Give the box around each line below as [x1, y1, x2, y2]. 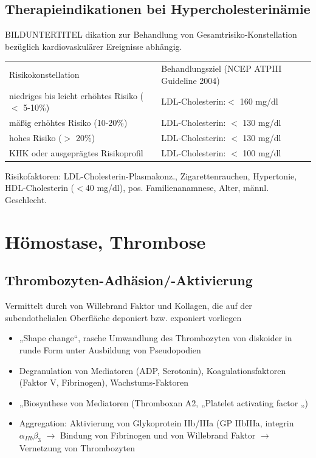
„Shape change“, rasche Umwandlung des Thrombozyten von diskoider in [19, 331, 292, 344]
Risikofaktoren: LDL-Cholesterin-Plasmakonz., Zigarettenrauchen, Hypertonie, [5, 169, 297, 182]
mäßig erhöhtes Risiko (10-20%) [9, 116, 128, 129]
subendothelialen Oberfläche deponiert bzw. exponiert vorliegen [5, 311, 242, 324]
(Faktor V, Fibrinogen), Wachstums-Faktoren [19, 376, 188, 389]
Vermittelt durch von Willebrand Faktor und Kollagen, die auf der [5, 299, 252, 312]
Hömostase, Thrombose [5, 229, 206, 254]
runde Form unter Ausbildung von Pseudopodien [19, 343, 201, 356]
